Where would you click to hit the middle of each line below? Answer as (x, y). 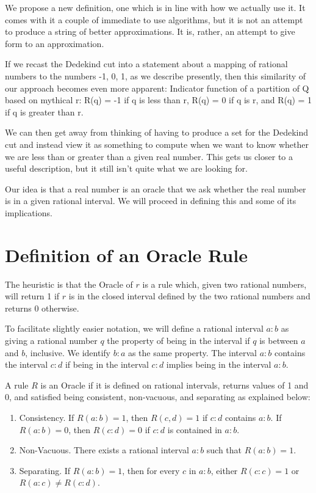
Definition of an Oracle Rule (126, 254)
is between (279, 340)
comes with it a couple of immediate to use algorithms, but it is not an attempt (154, 19)
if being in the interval (107, 364)
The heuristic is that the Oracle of (69, 284)
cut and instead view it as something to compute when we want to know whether (157, 144)
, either (224, 470)
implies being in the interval (219, 364)
